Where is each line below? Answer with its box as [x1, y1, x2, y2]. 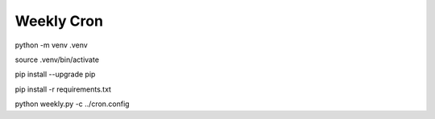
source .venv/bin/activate [14, 55, 100, 64]
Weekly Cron [14, 12, 104, 30]
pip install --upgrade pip [14, 69, 96, 80]
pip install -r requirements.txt [14, 84, 112, 94]
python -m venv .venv [14, 40, 88, 50]
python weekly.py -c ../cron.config [14, 99, 130, 109]
